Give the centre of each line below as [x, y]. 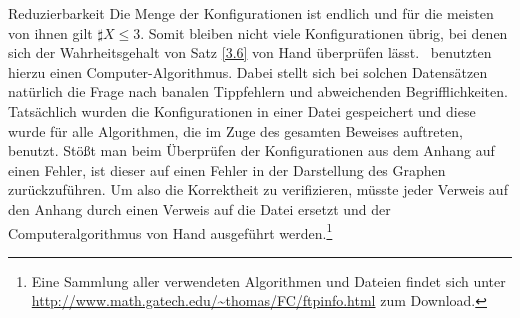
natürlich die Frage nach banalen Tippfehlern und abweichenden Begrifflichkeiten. [258, 91]
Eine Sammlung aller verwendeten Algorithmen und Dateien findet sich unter [268, 280]
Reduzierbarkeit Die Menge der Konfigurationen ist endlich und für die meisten [251, 13]
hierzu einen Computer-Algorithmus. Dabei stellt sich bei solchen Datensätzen [248, 71]
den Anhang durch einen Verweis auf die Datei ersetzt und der [199, 208]
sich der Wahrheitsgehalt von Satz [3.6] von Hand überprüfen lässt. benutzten [250, 52]
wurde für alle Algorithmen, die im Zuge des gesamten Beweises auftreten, [235, 130]
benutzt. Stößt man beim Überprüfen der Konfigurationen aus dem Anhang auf [251, 150]
